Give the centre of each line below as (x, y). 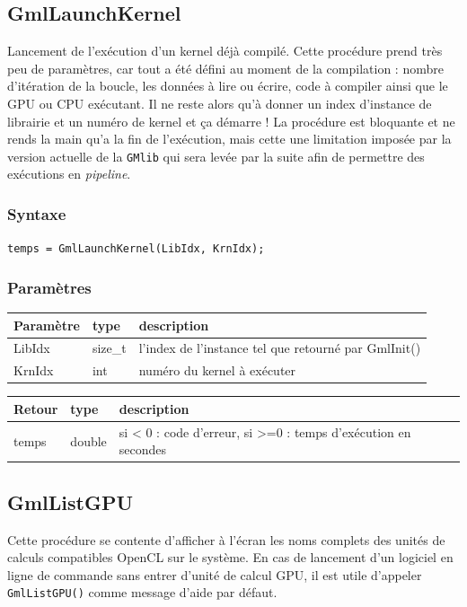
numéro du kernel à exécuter (217, 370)
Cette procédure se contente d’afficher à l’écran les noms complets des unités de (226, 539)
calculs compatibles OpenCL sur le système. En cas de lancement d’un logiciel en (230, 557)
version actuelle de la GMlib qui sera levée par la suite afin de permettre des (216, 156)
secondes (143, 449)
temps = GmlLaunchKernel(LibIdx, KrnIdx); (136, 249)
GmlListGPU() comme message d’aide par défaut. (142, 592)
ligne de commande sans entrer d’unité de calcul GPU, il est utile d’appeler (215, 574)
